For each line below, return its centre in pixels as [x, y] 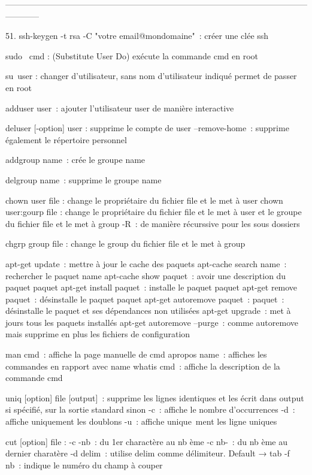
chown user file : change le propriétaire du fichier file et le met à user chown [144, 200]
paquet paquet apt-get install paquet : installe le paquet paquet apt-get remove [152, 287]
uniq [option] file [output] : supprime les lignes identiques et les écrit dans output [155, 397]
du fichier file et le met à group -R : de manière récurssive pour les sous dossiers [153, 223]
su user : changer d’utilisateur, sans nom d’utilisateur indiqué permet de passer [151, 76]
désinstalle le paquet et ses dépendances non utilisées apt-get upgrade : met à [148, 311]
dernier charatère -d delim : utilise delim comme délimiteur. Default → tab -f [148, 453]
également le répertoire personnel [66, 139]
